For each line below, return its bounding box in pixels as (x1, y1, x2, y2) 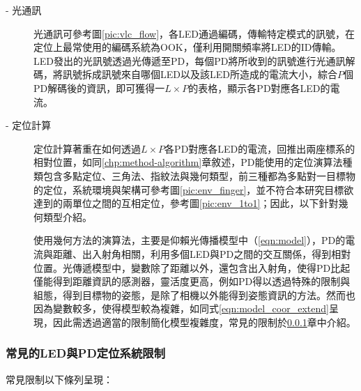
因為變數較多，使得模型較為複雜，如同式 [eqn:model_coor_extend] (33, 301, 329, 316)
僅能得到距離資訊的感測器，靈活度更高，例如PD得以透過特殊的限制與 (33, 274, 351, 289)
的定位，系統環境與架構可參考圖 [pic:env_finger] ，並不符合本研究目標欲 (33, 182, 354, 197)
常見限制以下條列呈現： (6, 371, 113, 386)
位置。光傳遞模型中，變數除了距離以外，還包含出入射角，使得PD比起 (33, 260, 351, 275)
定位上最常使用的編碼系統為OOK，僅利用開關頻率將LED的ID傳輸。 (33, 40, 341, 54)
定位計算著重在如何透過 (33, 141, 141, 155)
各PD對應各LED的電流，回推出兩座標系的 (164, 141, 355, 155)
